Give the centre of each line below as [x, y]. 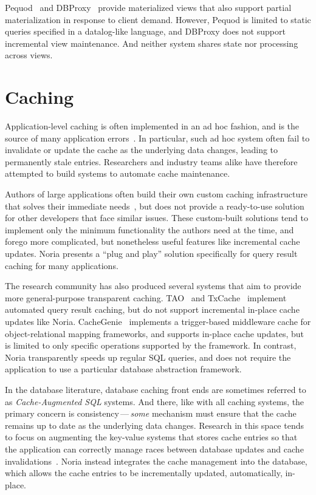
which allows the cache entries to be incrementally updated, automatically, [144, 473]
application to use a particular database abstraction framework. [123, 369]
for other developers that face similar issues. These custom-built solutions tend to [156, 218]
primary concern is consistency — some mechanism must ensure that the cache [151, 413]
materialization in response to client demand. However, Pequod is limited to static [158, 19]
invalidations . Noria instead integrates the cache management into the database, [156, 461]
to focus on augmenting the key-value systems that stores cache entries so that [151, 437]
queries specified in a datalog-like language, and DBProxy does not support [145, 31]
